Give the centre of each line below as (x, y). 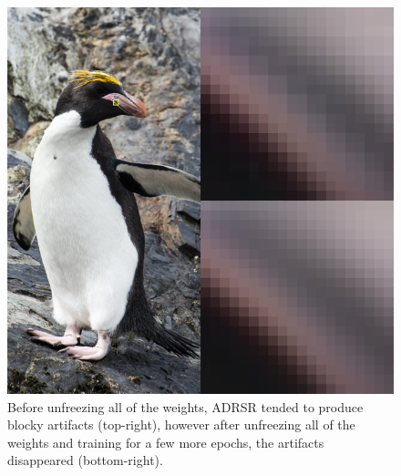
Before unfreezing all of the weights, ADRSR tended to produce (185, 406)
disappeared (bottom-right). (85, 460)
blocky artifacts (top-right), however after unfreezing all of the (181, 424)
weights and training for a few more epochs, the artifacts (166, 442)
